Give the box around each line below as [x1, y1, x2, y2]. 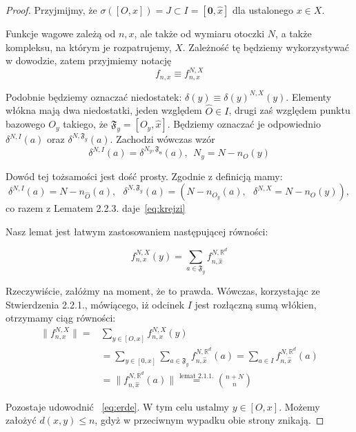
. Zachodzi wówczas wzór [110, 132, 215, 146]
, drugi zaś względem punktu [228, 103, 350, 117]
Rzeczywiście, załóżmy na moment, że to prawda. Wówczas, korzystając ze [6, 284, 320, 298]
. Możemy [279, 399, 320, 413]
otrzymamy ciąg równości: [6, 311, 116, 325]
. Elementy [286, 89, 332, 104]
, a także [275, 26, 312, 40]
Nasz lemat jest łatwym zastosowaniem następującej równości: [6, 224, 268, 238]
